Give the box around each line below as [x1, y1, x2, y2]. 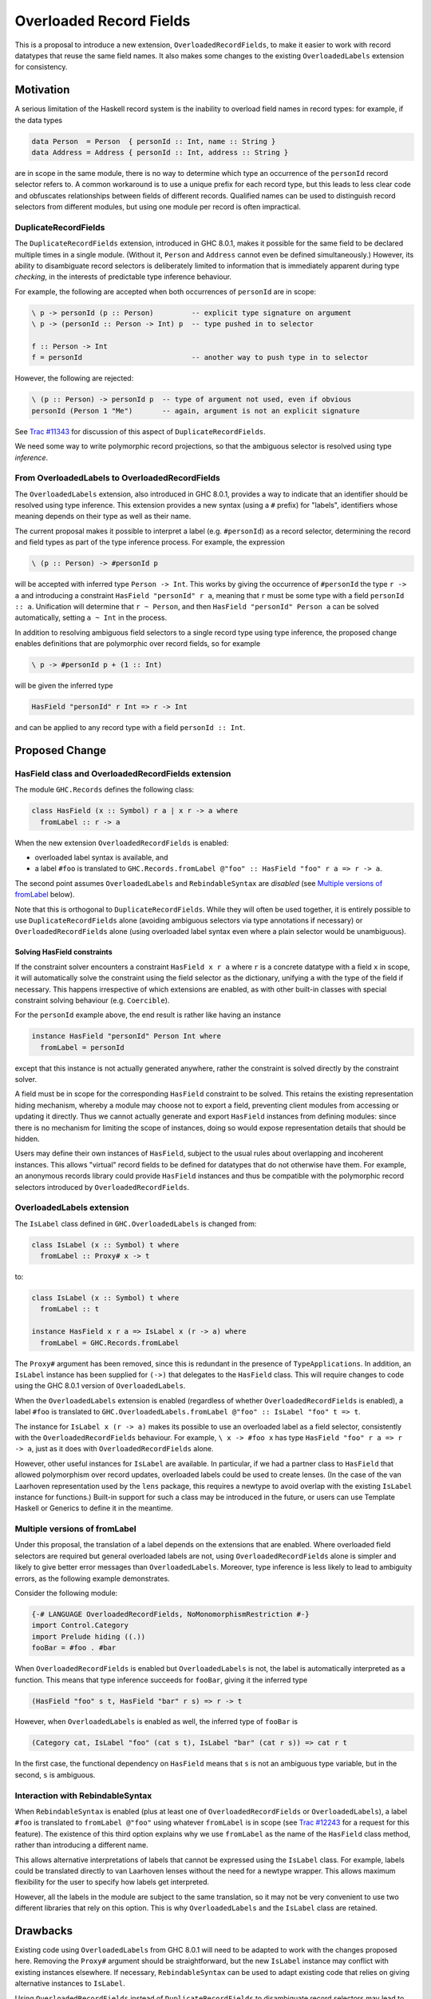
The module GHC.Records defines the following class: [14, 784, 195, 795]
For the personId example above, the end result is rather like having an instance [14, 1010, 281, 1019]
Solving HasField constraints [14, 948, 113, 957]
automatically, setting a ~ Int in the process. [14, 612, 168, 623]
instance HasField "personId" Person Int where [31, 1031, 221, 1041]
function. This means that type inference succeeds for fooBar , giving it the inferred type [14, 1675, 308, 1685]
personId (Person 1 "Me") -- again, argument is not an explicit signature [31, 406, 361, 415]
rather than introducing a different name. [14, 1840, 148, 1850]
